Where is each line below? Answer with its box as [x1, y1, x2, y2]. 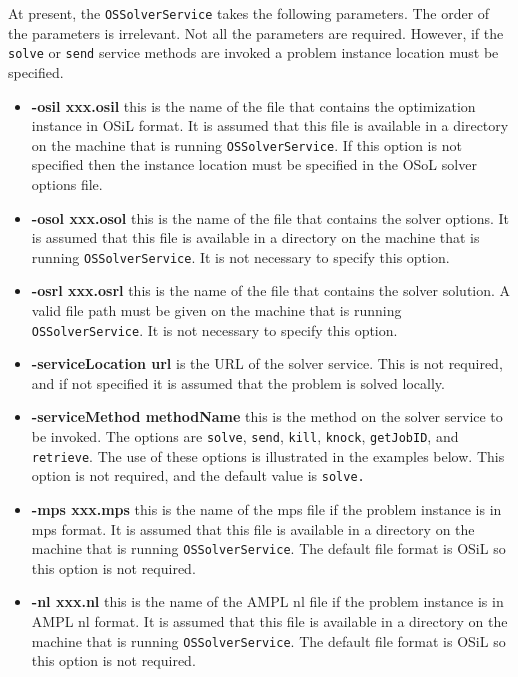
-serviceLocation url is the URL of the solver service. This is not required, [31, 353, 503, 374]
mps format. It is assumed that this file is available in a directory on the [31, 518, 475, 539]
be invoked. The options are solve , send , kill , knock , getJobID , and [31, 426, 459, 446]
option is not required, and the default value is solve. [31, 465, 365, 486]
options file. [31, 173, 103, 194]
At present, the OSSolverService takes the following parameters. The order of [8, 3, 490, 23]
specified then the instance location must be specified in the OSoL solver [31, 154, 477, 175]
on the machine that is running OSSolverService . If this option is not [31, 134, 462, 155]
